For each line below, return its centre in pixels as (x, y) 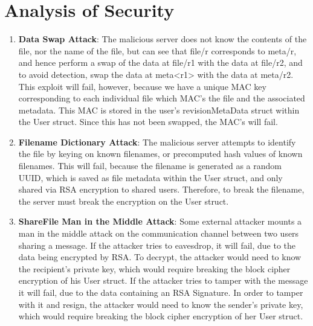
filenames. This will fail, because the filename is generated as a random (150, 166)
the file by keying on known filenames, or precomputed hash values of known (160, 154)
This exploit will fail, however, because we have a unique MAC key (142, 86)
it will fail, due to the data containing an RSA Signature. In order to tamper (161, 292)
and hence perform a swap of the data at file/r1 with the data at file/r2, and (160, 62)
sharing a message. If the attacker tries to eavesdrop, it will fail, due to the (157, 245)
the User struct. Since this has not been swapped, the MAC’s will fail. (148, 122)
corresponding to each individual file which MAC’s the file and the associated (162, 98)
